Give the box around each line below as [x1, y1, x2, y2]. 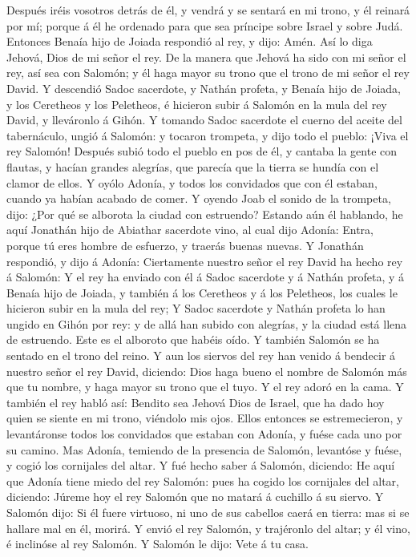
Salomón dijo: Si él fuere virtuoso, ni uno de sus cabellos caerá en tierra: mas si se [6, 504, 410, 520]
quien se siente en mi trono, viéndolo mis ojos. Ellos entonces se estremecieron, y [6, 410, 403, 426]
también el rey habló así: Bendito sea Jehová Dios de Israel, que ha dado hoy [6, 394, 385, 410]
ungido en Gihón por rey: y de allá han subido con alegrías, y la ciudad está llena [6, 315, 407, 332]
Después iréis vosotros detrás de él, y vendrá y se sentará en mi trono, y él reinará [6, 2, 410, 18]
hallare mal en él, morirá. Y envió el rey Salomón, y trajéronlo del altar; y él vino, [6, 519, 410, 536]
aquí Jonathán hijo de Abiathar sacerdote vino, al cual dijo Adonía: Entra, [6, 221, 374, 238]
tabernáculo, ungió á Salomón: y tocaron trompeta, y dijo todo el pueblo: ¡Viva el [6, 127, 409, 143]
